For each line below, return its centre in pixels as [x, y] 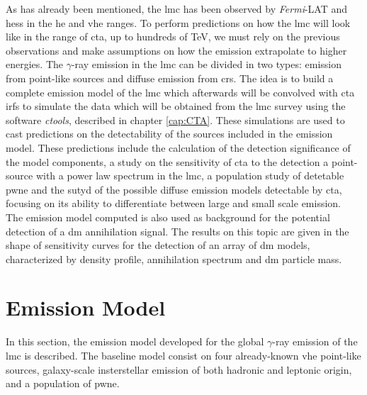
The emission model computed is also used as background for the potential [168, 217]
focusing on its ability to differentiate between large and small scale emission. [174, 203]
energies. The [34, 64]
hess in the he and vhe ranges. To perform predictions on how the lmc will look [178, 22]
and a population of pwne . [63, 383]
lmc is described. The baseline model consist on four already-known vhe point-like [183, 355]
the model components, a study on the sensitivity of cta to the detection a [167, 161]
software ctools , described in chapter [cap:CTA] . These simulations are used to [175, 119]
